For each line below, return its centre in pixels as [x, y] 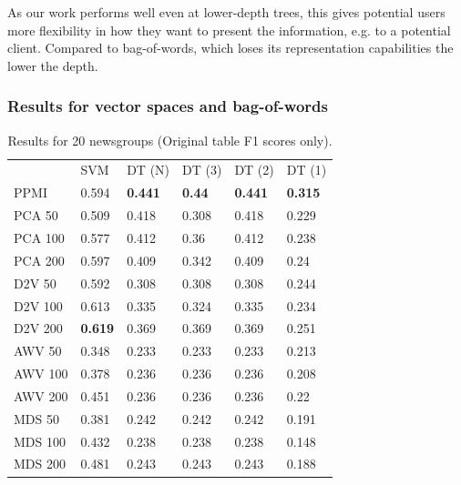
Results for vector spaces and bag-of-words [168, 106]
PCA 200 [39, 260]
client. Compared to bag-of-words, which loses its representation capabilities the [230, 48]
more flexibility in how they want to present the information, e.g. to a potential [229, 30]
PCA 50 [36, 215]
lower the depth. [53, 65]
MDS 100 [40, 441]
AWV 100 [41, 374]
